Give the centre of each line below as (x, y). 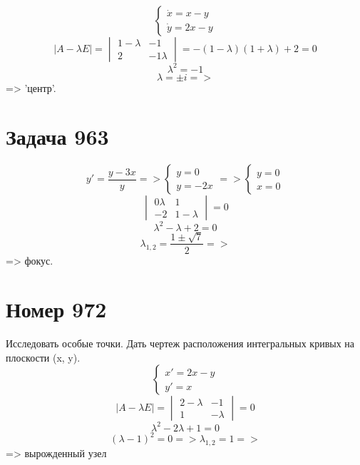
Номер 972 (56, 309)
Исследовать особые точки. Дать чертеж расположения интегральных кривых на (180, 343)
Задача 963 (57, 137)
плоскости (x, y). (43, 357)
